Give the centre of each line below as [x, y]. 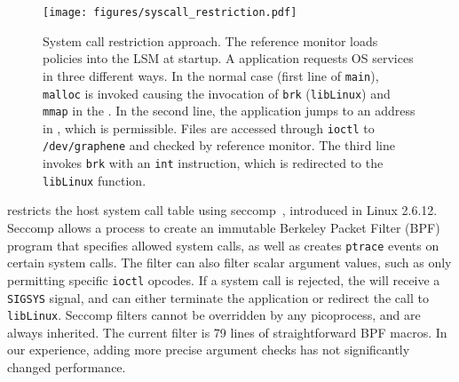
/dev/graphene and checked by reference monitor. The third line [219, 145]
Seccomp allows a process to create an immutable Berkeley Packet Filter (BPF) [224, 228]
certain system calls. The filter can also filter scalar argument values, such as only [229, 263]
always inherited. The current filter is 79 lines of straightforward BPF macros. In [227, 332]
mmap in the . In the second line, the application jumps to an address [229, 111]
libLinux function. [95, 180]
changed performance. [67, 367]
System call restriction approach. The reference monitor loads [210, 40]
